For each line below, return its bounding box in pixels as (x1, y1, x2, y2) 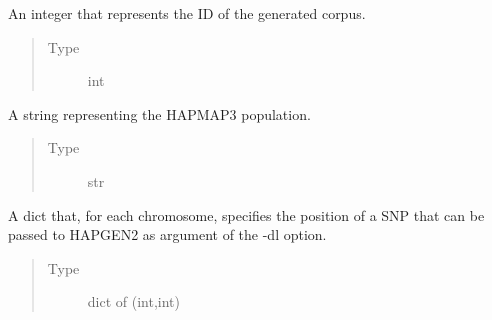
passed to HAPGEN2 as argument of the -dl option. (8, 224, 327, 245)
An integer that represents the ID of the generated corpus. (8, 3, 366, 23)
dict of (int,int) (87, 291, 180, 312)
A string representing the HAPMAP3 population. (8, 103, 311, 124)
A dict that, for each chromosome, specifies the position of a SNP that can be (8, 204, 485, 225)
